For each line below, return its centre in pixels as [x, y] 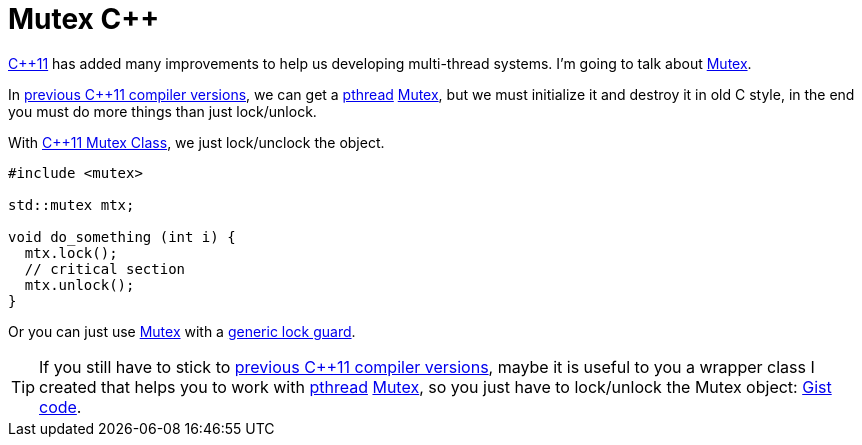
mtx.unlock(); [79, 284]
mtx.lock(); [71, 252]
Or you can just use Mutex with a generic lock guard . [182, 331]
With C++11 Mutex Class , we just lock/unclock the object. [196, 142]
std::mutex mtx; [71, 204]
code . [60, 406]
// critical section [105, 268]
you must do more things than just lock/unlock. [162, 111]
